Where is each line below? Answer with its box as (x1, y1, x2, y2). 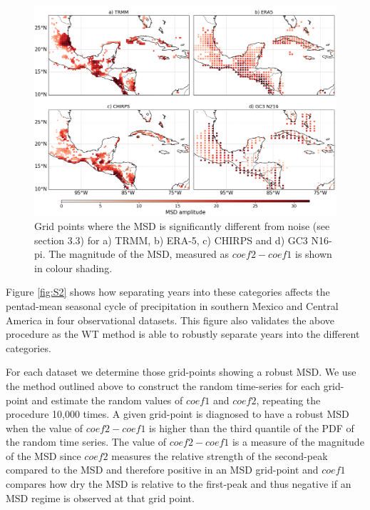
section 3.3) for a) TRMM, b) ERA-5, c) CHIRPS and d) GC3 (34, 232, 308, 247)
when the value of (6, 420, 83, 435)
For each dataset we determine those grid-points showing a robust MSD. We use (6, 364, 356, 379)
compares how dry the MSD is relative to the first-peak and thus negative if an (6, 476, 351, 491)
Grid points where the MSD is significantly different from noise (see (34, 218, 330, 233)
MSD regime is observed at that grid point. (6, 490, 195, 505)
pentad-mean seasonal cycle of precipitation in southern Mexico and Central (6, 298, 339, 313)
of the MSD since (6, 448, 81, 463)
